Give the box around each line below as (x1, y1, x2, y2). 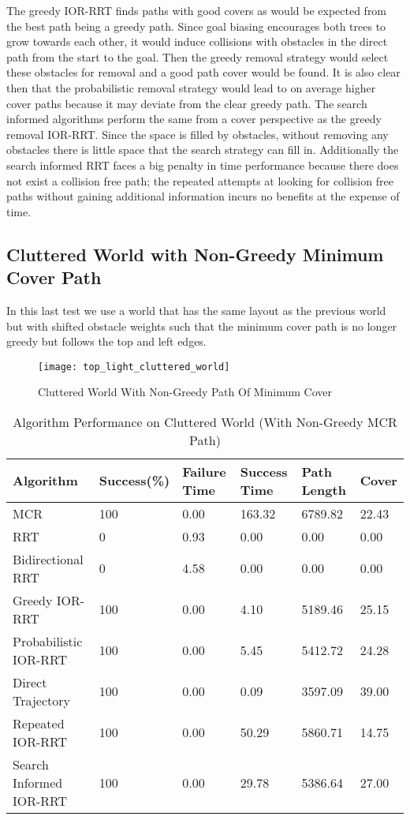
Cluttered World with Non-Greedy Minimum (6, 242, 384, 266)
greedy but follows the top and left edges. (6, 333, 207, 350)
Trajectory (13, 691, 70, 710)
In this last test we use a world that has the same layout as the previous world (6, 301, 386, 318)
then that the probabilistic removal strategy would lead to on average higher (6, 79, 376, 95)
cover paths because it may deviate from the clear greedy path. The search (6, 95, 367, 111)
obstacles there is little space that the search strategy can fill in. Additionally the (6, 141, 399, 158)
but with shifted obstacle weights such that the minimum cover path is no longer (6, 317, 397, 334)
